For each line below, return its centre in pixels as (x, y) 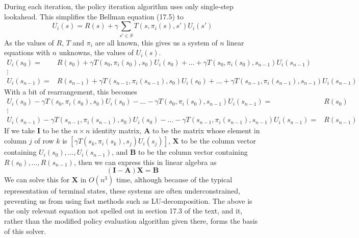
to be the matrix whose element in (206, 130)
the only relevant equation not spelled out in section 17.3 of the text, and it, (123, 211)
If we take (20, 130)
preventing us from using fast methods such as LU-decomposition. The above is (128, 200)
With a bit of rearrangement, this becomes (71, 91)
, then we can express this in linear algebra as (145, 162)
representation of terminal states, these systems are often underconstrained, (122, 191)
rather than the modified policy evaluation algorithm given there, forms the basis (131, 221)
